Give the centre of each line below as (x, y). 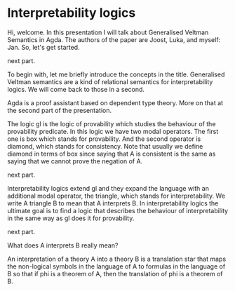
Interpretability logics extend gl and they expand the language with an (108, 188)
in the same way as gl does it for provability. (71, 218)
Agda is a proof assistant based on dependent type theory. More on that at (115, 102)
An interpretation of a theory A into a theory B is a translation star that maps (117, 259)
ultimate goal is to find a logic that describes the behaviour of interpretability (118, 210)
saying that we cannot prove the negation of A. (75, 161)
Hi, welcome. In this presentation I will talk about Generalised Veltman (108, 32)
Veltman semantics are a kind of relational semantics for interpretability (110, 81)
